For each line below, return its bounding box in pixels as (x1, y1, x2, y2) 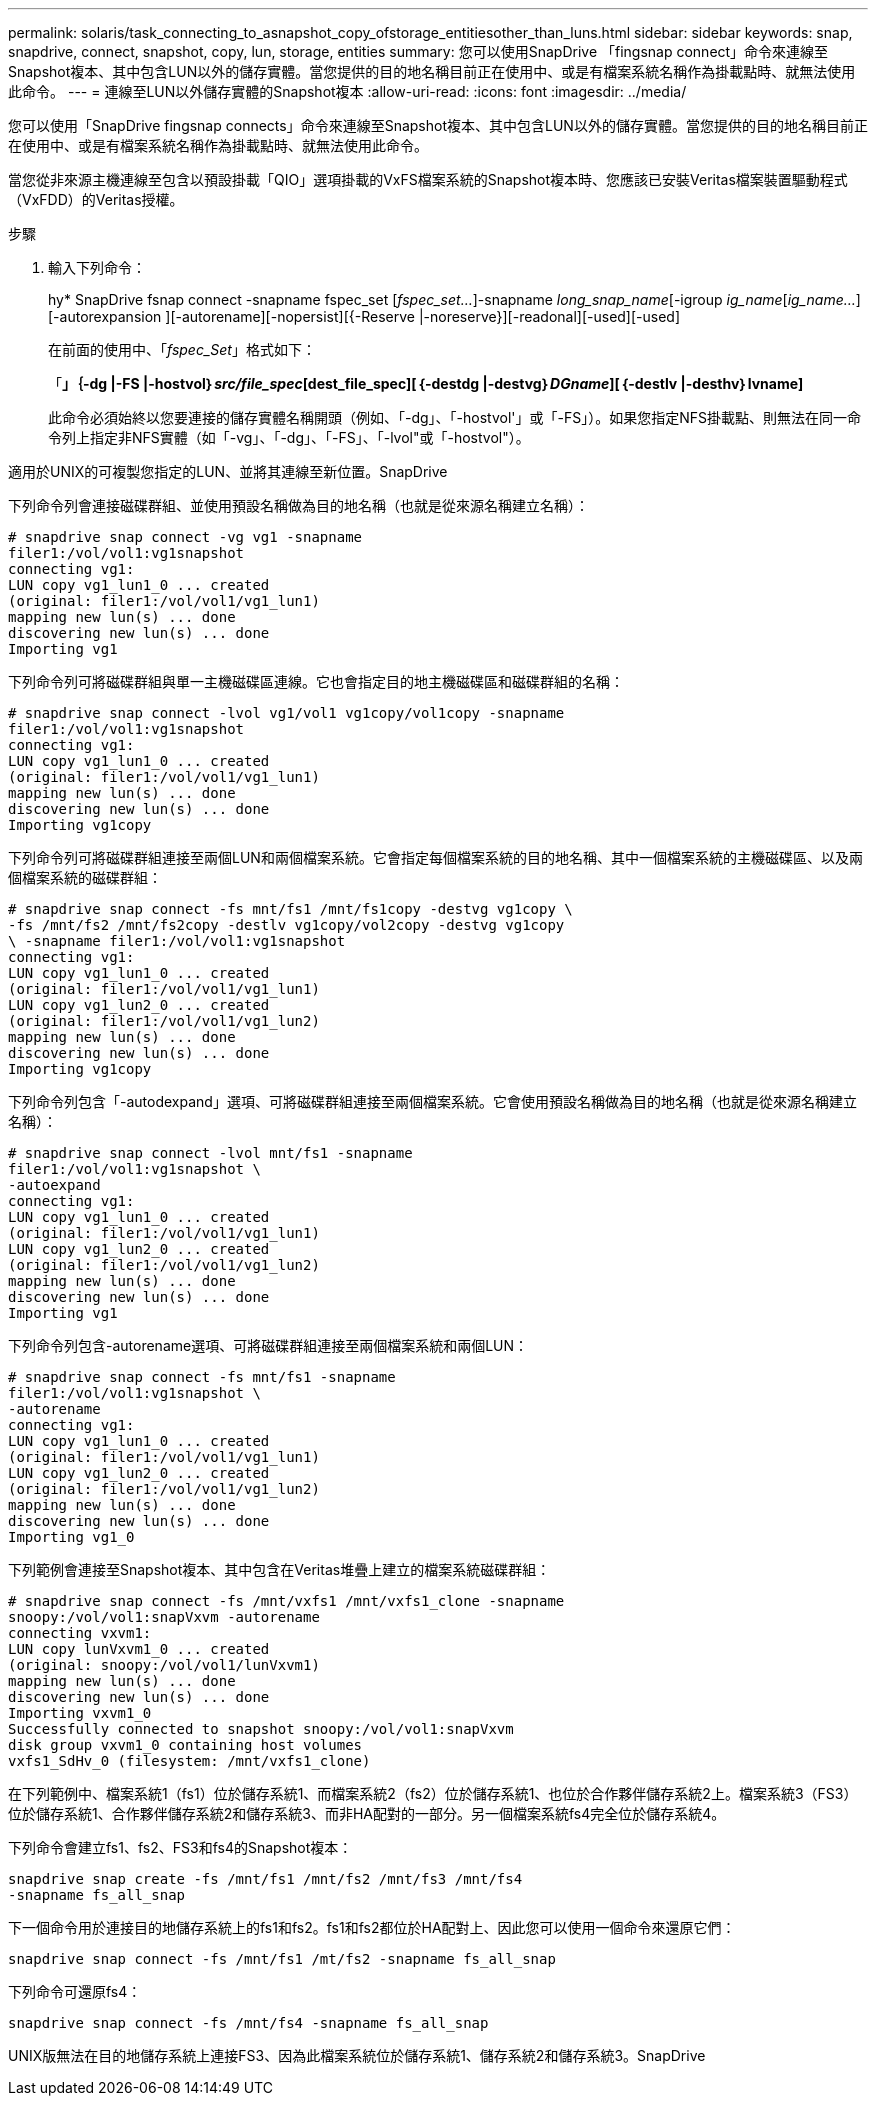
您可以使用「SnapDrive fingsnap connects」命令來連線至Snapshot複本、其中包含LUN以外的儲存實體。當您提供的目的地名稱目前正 (8, 117, 868, 134)
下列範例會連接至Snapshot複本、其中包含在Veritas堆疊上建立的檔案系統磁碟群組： (8, 1561, 551, 1578)
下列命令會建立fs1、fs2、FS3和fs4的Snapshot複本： (8, 1839, 353, 1856)
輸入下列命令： (48, 259, 146, 276)
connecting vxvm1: (8, 1625, 152, 1641)
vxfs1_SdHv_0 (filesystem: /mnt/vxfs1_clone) (8, 1753, 371, 1769)
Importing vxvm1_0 (8, 1705, 152, 1721)
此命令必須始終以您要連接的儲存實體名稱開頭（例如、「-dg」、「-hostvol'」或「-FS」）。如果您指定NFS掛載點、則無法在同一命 (48, 409, 862, 426)
